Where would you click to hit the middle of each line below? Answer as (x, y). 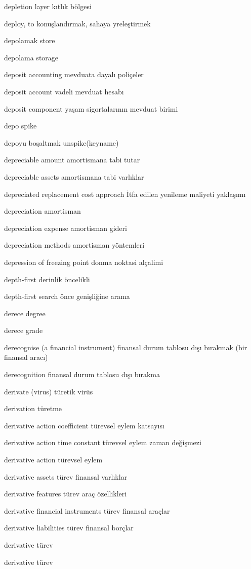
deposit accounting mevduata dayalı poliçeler (74, 74)
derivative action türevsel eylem (53, 460)
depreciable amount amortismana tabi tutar (72, 160)
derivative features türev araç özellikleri (66, 494)
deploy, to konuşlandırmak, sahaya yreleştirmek (77, 23)
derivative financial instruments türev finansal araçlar (87, 510)
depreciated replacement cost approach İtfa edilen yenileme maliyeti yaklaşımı (125, 194)
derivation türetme (33, 408)
